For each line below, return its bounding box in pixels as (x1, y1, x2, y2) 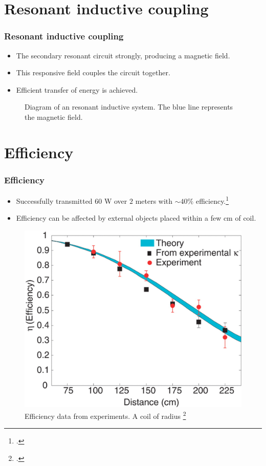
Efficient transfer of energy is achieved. (16, 84, 138, 95)
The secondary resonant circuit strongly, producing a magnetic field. (16, 50, 230, 60)
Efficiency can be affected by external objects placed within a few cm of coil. (16, 213, 256, 223)
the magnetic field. (25, 111, 83, 122)
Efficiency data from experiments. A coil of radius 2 (25, 409, 186, 421)
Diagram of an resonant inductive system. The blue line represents (25, 101, 233, 112)
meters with (135, 195, 173, 206)
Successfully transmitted (16, 195, 93, 206)
